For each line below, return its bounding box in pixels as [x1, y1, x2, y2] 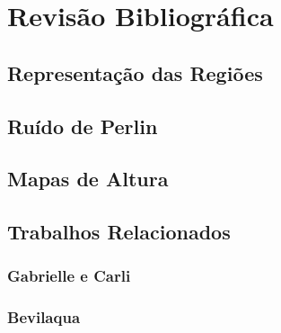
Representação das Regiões [7, 58, 263, 86]
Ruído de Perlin [7, 112, 158, 139]
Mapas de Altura [7, 165, 169, 193]
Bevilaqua [7, 306, 81, 328]
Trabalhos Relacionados [7, 218, 231, 246]
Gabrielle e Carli [7, 265, 131, 287]
